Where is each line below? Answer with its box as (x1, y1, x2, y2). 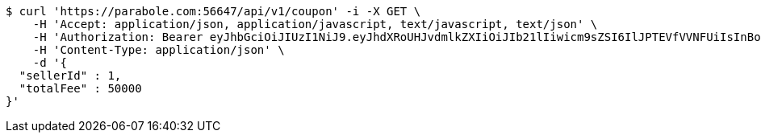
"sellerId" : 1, (19, 69, 122, 82)
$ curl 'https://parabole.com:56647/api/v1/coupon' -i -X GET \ (6, 5, 421, 18)
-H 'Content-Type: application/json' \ (32, 43, 285, 56)
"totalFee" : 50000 (19, 82, 142, 95)
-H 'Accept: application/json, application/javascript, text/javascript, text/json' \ (32, 18, 598, 31)
